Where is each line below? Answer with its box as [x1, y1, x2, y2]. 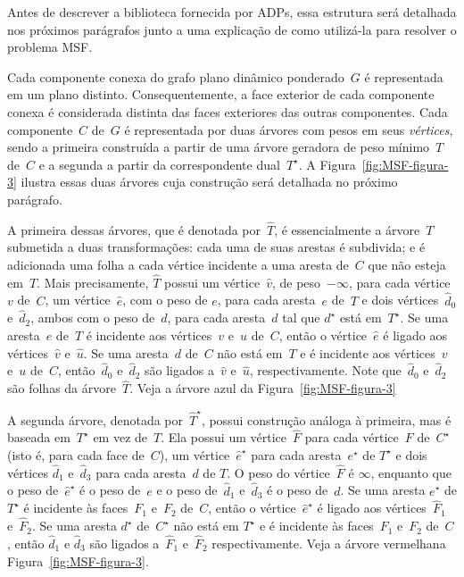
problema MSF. [7, 38, 93, 56]
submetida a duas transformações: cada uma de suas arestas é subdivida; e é [7, 238, 426, 256]
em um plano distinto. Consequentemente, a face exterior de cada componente [7, 85, 435, 104]
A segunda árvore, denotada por [7, 410, 183, 429]
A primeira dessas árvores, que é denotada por [7, 220, 261, 238]
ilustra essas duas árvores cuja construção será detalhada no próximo [21, 172, 398, 191]
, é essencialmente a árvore [274, 220, 420, 238]
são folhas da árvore [7, 379, 116, 397]
